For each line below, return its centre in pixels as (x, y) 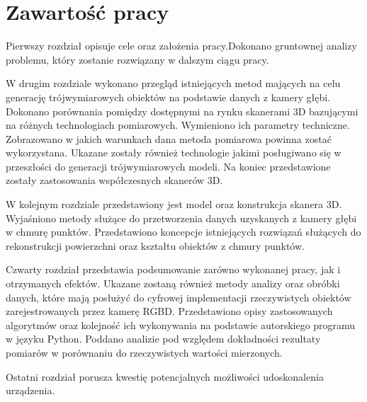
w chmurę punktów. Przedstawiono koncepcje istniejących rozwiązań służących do (183, 232)
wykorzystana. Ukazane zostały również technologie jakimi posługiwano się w (174, 153)
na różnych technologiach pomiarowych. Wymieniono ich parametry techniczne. (178, 125)
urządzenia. (30, 390)
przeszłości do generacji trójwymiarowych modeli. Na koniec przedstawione (168, 166)
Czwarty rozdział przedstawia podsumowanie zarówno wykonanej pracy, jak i (173, 269)
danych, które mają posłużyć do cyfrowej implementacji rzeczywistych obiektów (179, 297)
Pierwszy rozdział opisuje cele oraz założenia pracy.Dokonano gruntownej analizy (181, 46)
